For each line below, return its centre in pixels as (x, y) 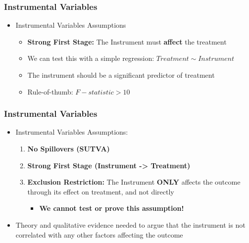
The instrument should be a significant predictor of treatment (121, 75)
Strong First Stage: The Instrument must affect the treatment (127, 41)
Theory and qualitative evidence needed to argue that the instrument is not (130, 224)
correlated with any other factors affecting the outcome (99, 234)
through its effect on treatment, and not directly (101, 191)
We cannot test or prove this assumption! (112, 208)
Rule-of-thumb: (50, 91)
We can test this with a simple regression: (91, 58)
